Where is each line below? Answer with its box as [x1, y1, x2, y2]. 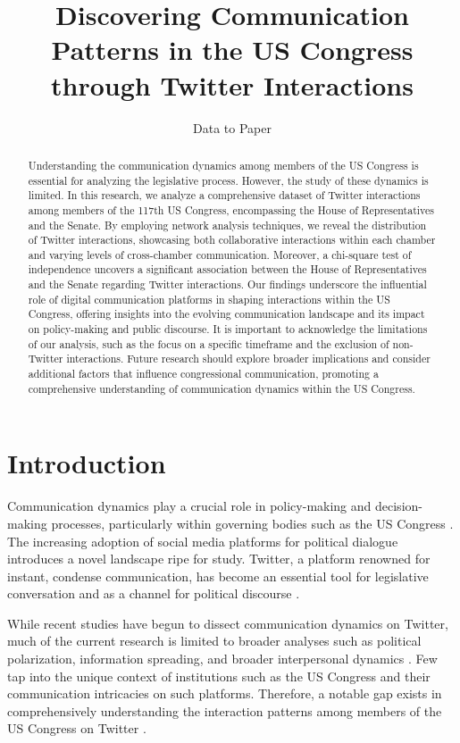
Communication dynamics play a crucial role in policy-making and [7, 497, 372, 515]
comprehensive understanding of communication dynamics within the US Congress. [28, 380, 415, 396]
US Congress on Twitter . [7, 719, 146, 738]
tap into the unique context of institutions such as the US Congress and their [7, 666, 431, 685]
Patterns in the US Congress [51, 31, 414, 68]
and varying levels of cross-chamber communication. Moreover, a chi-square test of [28, 246, 412, 262]
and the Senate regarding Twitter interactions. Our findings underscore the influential [28, 277, 427, 292]
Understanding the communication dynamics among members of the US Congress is [28, 157, 419, 172]
